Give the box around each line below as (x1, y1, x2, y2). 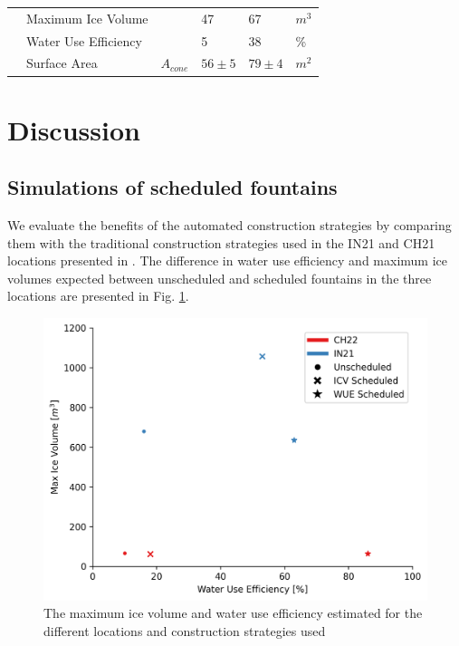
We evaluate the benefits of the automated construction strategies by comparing (7, 216, 452, 235)
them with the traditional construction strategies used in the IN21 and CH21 (7, 233, 435, 252)
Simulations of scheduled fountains (7, 173, 338, 201)
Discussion (7, 111, 140, 148)
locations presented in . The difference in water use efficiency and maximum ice (7, 251, 447, 270)
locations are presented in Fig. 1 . (7, 286, 189, 305)
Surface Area (26, 53, 98, 72)
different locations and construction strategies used (43, 622, 326, 641)
